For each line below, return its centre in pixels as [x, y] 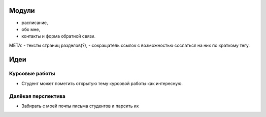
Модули [22, 11]
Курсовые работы [32, 74]
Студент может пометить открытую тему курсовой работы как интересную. [102, 83]
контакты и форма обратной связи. [58, 36]
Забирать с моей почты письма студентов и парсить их [80, 106]
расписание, [35, 23]
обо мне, [31, 29]
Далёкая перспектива [37, 96]
